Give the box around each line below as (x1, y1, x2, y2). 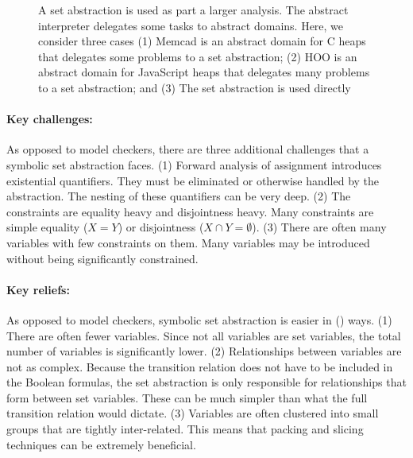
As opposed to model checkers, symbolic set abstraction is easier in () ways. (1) (6, 311, 392, 328)
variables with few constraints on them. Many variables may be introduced (6, 234, 370, 250)
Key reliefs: (6, 281, 70, 297)
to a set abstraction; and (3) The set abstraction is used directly (38, 79, 351, 95)
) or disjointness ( (118, 219, 204, 235)
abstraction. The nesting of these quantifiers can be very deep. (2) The (6, 188, 351, 204)
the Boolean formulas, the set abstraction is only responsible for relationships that (6, 374, 407, 390)
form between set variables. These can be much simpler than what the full (6, 389, 368, 406)
